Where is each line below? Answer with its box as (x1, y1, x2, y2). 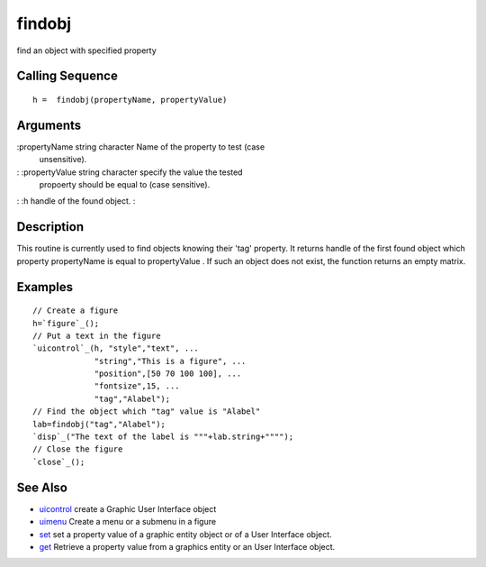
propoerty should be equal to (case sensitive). (39, 179, 211, 190)
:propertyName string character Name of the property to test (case (16, 141, 265, 152)
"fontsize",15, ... (94, 381, 180, 391)
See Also (16, 480, 67, 495)
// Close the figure (32, 444, 123, 454)
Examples (16, 279, 74, 295)
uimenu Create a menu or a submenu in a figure (39, 517, 216, 527)
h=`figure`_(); (32, 318, 100, 328)
